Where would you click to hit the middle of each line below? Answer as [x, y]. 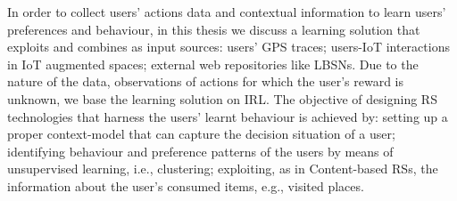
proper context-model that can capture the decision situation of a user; [201, 134]
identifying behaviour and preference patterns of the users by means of [200, 151]
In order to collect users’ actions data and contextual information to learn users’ [227, 12]
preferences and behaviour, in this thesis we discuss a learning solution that [214, 29]
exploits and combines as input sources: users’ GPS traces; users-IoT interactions [228, 47]
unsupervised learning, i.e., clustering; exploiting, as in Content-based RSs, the [223, 169]
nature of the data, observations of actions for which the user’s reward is [206, 81]
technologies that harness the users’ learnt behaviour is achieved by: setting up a [228, 116]
